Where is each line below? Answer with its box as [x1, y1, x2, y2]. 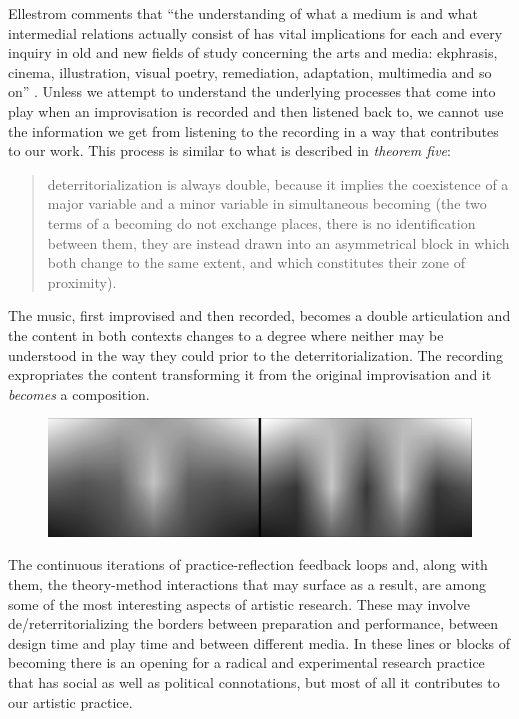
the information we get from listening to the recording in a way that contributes [8, 120, 499, 141]
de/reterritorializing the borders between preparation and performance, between [8, 613, 499, 634]
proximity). [47, 271, 117, 292]
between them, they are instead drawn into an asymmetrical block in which [47, 232, 510, 253]
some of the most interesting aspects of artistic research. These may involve [8, 593, 470, 614]
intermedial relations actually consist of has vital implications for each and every [8, 22, 503, 43]
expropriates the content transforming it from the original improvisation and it [8, 364, 492, 385]
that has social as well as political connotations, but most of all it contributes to [8, 672, 500, 693]
